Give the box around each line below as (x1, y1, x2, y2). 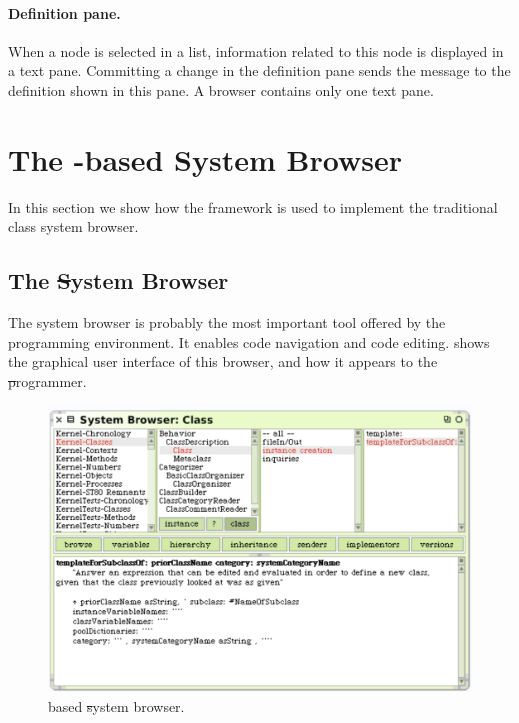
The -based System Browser (8, 138, 402, 179)
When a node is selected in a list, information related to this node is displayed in (8, 40, 504, 61)
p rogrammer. (8, 370, 87, 391)
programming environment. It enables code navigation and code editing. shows (8, 331, 490, 352)
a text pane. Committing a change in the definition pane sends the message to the (8, 60, 511, 81)
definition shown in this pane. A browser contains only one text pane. (8, 79, 434, 100)
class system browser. (8, 216, 139, 237)
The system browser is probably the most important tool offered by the (8, 312, 446, 333)
